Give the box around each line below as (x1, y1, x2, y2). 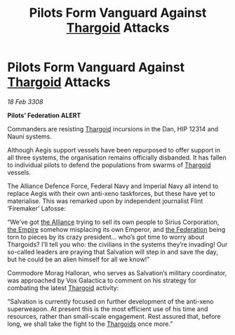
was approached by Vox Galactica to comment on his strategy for (7, 276, 196, 284)
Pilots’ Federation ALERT (7, 111, 81, 119)
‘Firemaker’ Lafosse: (7, 204, 67, 212)
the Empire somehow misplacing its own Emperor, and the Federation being (7, 225, 226, 233)
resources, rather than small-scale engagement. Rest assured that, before (7, 312, 221, 320)
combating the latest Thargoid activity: (7, 283, 119, 292)
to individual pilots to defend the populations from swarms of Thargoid (7, 160, 211, 169)
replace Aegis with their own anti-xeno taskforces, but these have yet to (7, 189, 215, 197)
